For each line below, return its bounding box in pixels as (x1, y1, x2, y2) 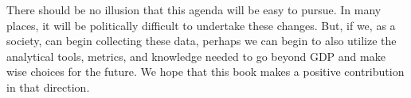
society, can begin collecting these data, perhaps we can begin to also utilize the (6, 32, 397, 49)
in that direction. (6, 78, 90, 95)
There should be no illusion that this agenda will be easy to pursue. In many (6, 2, 382, 17)
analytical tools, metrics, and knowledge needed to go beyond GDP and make (6, 47, 386, 64)
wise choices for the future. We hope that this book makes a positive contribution (6, 63, 405, 80)
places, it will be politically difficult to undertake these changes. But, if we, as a (6, 17, 396, 33)
